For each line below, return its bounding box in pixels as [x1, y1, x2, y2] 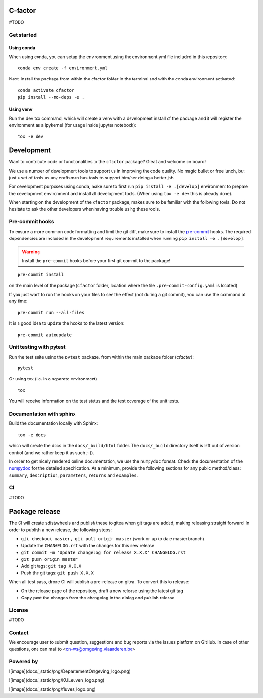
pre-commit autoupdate [18, 332, 72, 338]
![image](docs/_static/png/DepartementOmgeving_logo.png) [9, 668, 131, 674]
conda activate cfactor [18, 87, 75, 93]
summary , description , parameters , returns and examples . [9, 472, 138, 478]
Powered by [9, 658, 38, 665]
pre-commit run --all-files [18, 310, 85, 315]
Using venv [9, 106, 33, 112]
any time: [9, 298, 28, 304]
